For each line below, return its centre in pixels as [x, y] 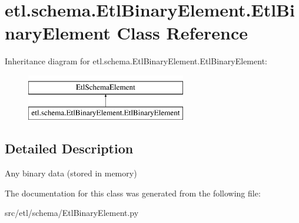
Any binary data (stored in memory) [71, 173]
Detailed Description [69, 148]
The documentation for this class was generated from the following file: [133, 193]
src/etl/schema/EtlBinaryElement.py [72, 213]
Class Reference [182, 33]
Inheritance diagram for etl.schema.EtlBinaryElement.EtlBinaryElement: [136, 61]
